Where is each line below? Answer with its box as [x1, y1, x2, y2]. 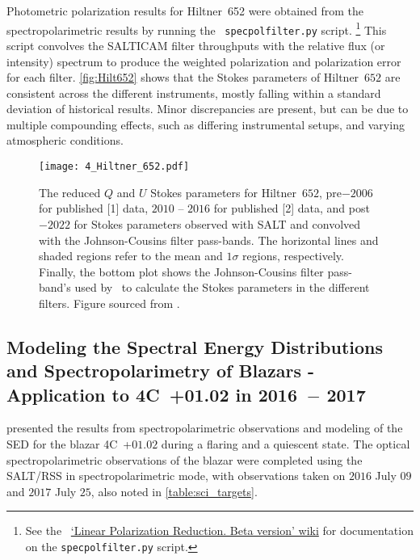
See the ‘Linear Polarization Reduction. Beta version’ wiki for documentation [25, 522, 414, 539]
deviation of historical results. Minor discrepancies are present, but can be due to [6, 100, 409, 117]
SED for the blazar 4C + [6, 436, 132, 453]
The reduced [39, 183, 101, 200]
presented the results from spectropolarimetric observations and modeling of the [6, 419, 403, 436]
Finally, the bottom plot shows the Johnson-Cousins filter [39, 263, 324, 280]
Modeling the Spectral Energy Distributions [6, 334, 384, 359]
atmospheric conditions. [6, 132, 124, 149]
